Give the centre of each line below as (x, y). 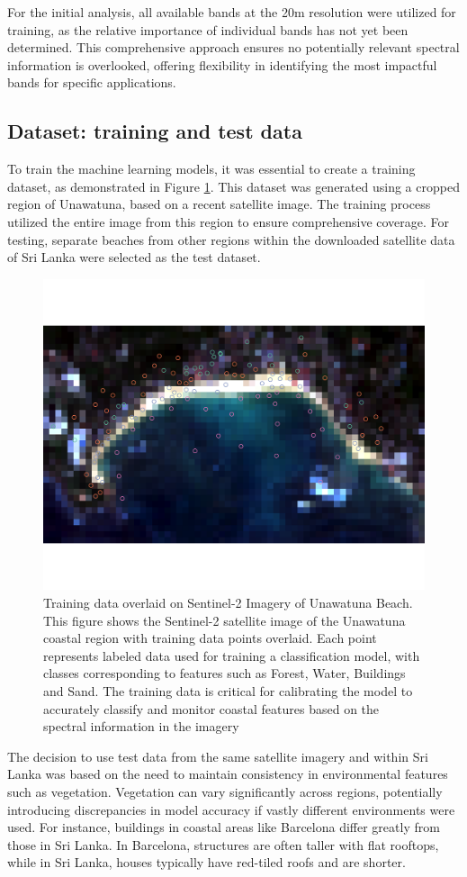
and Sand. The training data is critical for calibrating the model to (228, 691)
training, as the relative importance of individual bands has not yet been (208, 29)
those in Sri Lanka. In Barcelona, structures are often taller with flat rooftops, (223, 844)
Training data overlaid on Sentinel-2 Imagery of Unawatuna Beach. (228, 603)
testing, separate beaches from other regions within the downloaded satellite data (231, 239)
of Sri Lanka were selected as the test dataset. (134, 257)
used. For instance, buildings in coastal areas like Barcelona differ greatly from (224, 827)
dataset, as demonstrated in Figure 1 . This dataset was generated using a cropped (233, 186)
